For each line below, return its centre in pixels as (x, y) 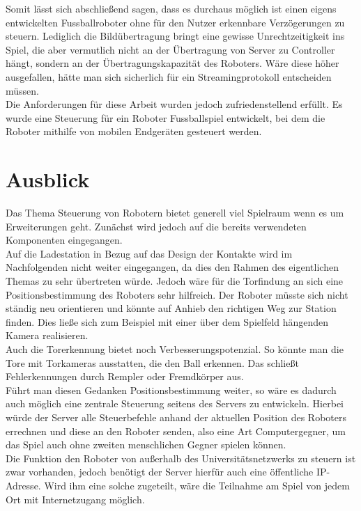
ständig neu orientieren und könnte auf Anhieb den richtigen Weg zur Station (171, 308)
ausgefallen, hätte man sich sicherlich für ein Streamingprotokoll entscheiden (169, 76)
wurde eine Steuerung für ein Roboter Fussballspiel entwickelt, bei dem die (166, 117)
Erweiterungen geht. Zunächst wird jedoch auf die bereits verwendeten (156, 226)
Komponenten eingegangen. (64, 240)
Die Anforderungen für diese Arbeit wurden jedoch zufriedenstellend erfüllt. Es (174, 104)
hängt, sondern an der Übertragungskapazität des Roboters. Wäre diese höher (172, 63)
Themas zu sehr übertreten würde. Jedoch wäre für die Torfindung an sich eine (175, 281)
